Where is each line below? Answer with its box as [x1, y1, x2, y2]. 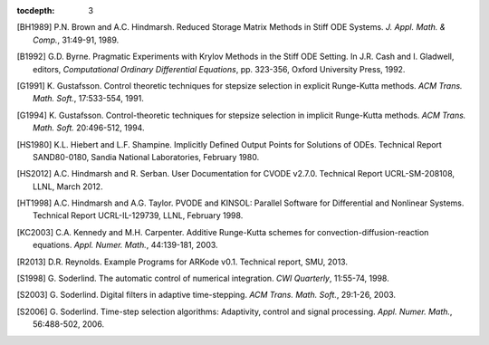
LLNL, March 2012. [33, 181, 103, 192]
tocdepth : [16, 5, 55, 15]
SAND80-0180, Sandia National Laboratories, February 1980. [33, 151, 260, 162]
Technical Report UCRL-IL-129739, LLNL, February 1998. [33, 210, 244, 221]
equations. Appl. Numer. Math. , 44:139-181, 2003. [33, 240, 218, 251]
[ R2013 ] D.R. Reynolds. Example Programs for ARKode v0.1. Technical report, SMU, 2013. [16, 256, 349, 267]
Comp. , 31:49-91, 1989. [33, 34, 120, 45]
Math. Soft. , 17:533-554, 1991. [33, 93, 144, 104]
